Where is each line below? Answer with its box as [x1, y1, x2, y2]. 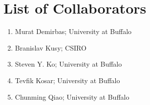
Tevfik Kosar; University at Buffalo [15, 75, 120, 85]
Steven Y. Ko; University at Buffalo [15, 59, 122, 69]
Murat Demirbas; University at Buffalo [15, 26, 132, 36]
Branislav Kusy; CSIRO [15, 42, 86, 52]
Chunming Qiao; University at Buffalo [15, 91, 129, 102]
